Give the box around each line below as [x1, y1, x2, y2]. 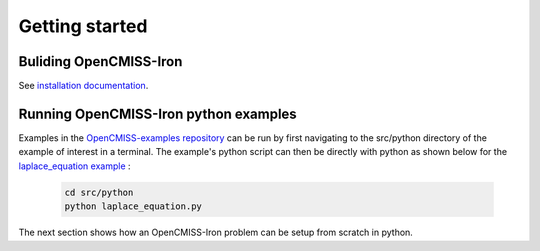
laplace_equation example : [18, 160, 131, 172]
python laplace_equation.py [64, 201, 202, 212]
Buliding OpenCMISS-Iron [18, 53, 183, 70]
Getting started [18, 15, 148, 37]
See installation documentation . [18, 80, 149, 92]
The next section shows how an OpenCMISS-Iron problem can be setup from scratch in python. [18, 226, 414, 239]
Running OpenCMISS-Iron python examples [18, 105, 297, 122]
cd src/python [64, 186, 134, 198]
